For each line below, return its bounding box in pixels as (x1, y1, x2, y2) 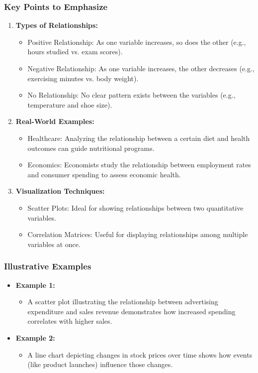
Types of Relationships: (15, 20, 98, 30)
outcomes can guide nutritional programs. (27, 142, 155, 153)
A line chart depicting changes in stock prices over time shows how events (27, 349, 253, 360)
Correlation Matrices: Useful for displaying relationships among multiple (27, 229, 248, 240)
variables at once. (27, 239, 81, 249)
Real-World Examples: (15, 116, 94, 126)
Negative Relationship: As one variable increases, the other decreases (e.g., (27, 63, 255, 73)
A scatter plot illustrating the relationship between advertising (27, 296, 218, 307)
